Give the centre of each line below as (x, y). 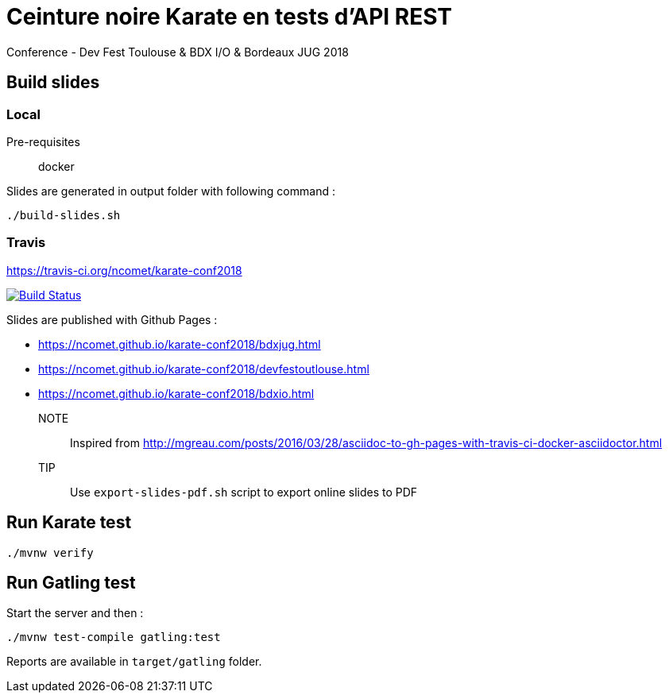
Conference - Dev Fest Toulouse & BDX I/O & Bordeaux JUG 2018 (178, 52)
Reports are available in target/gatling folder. (134, 662)
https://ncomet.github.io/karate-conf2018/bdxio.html (176, 393)
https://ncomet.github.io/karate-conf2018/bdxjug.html (180, 344)
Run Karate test (69, 523)
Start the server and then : (75, 613)
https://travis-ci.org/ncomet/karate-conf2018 (124, 270)
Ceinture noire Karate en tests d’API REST (230, 17)
